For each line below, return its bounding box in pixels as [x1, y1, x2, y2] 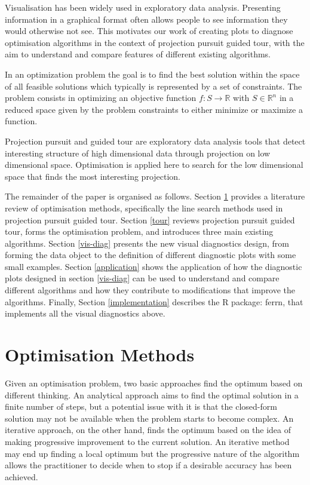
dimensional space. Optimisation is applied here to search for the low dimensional [5, 158, 303, 171]
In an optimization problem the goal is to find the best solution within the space [5, 67, 300, 80]
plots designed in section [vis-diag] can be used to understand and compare [5, 272, 280, 284]
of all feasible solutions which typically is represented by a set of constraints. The [5, 79, 302, 92]
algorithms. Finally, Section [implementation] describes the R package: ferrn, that [5, 295, 303, 308]
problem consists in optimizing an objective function [5, 91, 197, 104]
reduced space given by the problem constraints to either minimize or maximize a [5, 103, 303, 115]
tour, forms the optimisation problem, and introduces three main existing [5, 225, 274, 238]
